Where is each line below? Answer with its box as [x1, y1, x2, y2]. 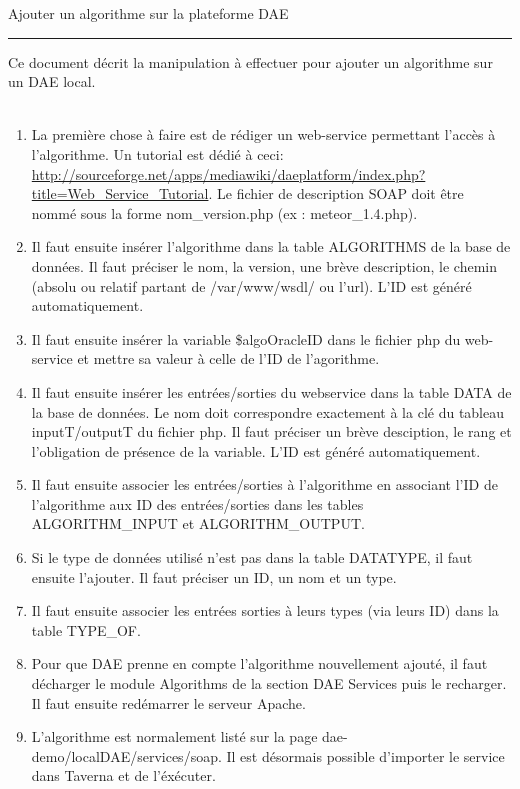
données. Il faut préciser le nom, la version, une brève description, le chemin [31, 255, 498, 276]
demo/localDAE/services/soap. [31, 745, 222, 766]
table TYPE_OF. [31, 619, 141, 640]
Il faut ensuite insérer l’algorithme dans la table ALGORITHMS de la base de [31, 236, 511, 257]
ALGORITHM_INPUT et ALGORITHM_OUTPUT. [31, 513, 365, 534]
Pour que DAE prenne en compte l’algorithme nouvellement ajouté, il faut [31, 653, 488, 674]
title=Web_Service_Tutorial [31, 183, 209, 204]
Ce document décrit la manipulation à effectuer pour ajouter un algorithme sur [8, 51, 493, 72]
